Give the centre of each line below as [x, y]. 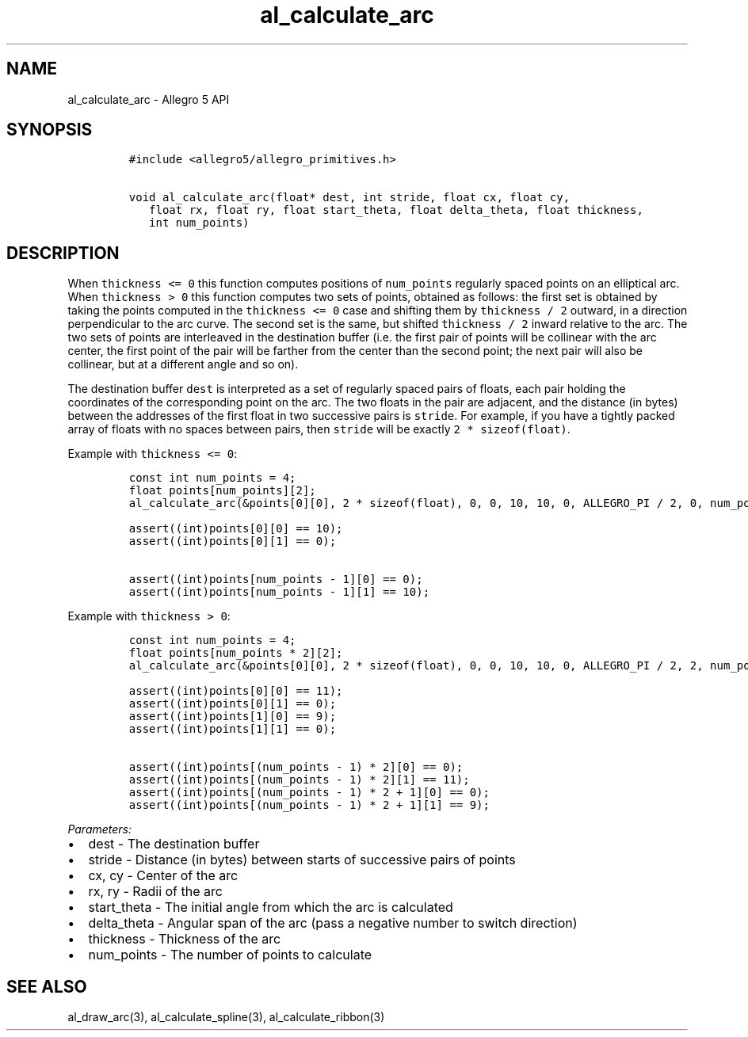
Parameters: [100, 829]
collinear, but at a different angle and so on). [183, 364]
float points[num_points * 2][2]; [236, 653]
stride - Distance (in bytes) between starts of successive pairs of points [302, 860]
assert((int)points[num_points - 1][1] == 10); [279, 592]
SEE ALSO [47, 986]
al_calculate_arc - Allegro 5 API [149, 99]
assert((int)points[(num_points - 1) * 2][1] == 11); [299, 780]
